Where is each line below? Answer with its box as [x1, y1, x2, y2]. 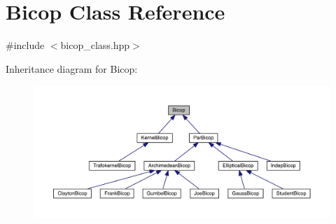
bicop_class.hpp [60, 38, 130, 52]
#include [6, 38, 45, 52]
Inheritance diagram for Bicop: [6, 61, 138, 76]
